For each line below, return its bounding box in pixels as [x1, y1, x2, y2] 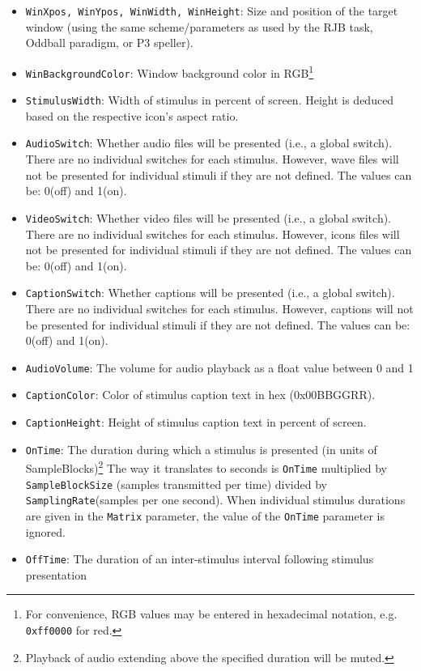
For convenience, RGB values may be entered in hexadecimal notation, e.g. [25, 605, 398, 622]
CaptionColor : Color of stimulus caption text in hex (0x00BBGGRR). [25, 386, 376, 403]
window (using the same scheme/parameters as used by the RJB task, [25, 18, 373, 35]
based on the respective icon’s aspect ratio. [25, 107, 239, 124]
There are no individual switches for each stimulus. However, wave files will [25, 151, 399, 168]
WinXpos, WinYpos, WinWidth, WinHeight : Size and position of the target [25, 2, 398, 19]
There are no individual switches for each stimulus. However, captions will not [25, 299, 414, 316]
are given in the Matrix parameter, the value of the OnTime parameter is [25, 507, 385, 524]
